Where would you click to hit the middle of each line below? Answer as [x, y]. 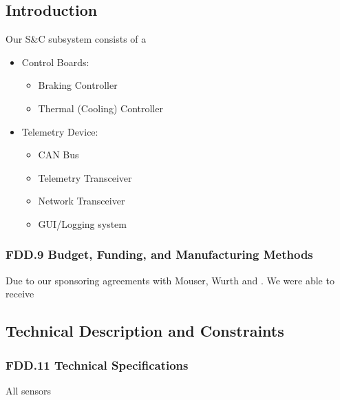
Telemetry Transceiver [85, 177]
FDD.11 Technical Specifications [97, 365]
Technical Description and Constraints [145, 331]
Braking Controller [78, 85]
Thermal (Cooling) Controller [100, 108]
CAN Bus [59, 155]
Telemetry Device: [60, 131]
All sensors [28, 390]
